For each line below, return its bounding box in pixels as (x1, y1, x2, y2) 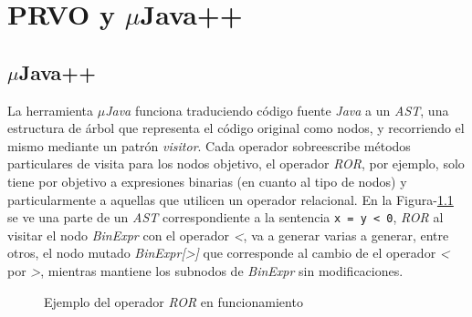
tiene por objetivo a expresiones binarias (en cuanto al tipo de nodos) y (7, 171, 407, 190)
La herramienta (7, 100, 93, 119)
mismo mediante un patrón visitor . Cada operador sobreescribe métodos (7, 136, 411, 155)
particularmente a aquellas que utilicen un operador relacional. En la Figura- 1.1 (7, 189, 454, 209)
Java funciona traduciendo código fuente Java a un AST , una (105, 100, 449, 119)
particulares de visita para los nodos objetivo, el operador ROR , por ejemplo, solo (7, 154, 465, 173)
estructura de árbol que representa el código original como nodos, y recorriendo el (7, 118, 465, 138)
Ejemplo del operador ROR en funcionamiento (44, 291, 303, 311)
